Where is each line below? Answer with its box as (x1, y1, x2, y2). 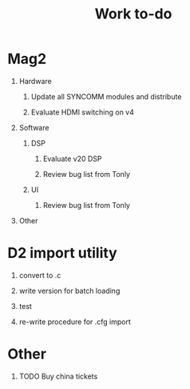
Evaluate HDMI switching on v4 (30, 107, 135, 117)
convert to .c (18, 270, 61, 280)
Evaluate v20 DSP (42, 154, 102, 163)
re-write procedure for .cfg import (18, 317, 131, 327)
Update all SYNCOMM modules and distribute (30, 91, 182, 101)
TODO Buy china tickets (18, 371, 98, 381)
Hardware (18, 76, 53, 86)
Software (18, 122, 49, 132)
